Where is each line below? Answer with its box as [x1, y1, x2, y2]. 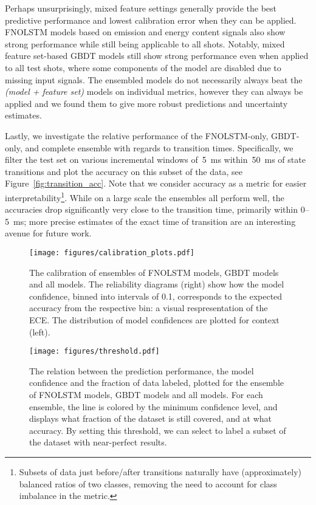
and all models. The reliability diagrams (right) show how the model [29, 278, 284, 290]
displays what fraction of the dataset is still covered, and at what [29, 412, 272, 425]
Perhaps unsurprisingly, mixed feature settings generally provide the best [5, 2, 276, 14]
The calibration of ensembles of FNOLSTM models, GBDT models [29, 266, 279, 278]
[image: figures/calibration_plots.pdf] [29, 248, 195, 257]
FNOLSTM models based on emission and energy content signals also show [5, 26, 286, 38]
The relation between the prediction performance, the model [29, 364, 254, 377]
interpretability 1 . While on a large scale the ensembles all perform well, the [5, 189, 284, 204]
